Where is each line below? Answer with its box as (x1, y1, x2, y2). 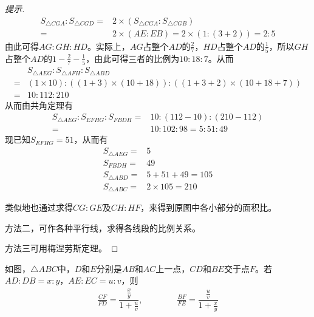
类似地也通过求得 (5, 201, 73, 214)
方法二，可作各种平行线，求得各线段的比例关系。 (5, 221, 200, 234)
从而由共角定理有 (5, 98, 73, 111)
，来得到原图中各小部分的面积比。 (140, 201, 277, 214)
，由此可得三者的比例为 (86, 52, 180, 64)
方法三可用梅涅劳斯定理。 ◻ (5, 242, 118, 254)
